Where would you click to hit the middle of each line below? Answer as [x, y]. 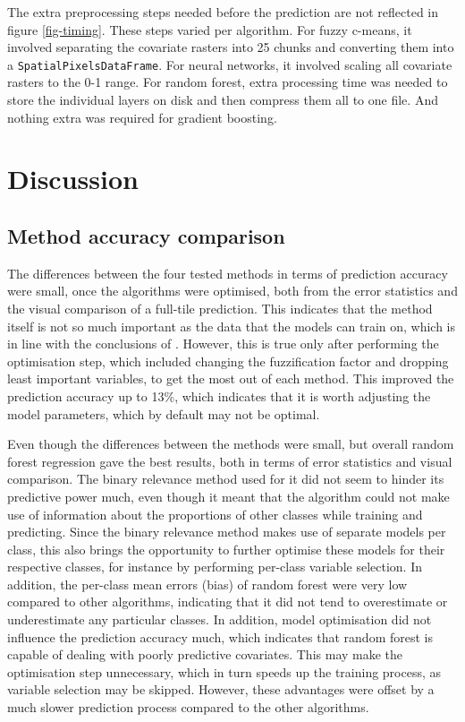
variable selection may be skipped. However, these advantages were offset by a [221, 689]
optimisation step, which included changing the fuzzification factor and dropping [228, 361]
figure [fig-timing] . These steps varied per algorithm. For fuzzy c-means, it [210, 29]
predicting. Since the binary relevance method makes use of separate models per [227, 532]
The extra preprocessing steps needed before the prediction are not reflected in [223, 12]
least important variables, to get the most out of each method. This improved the [231, 378]
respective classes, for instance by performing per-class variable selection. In [215, 567]
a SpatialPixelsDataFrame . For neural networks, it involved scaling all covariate [230, 64]
